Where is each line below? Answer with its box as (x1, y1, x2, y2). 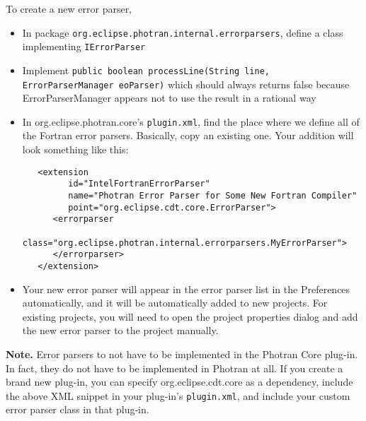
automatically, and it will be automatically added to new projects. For (22, 295, 328, 310)
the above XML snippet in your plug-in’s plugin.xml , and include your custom (6, 388, 350, 403)
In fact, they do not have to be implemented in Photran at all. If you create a (6, 360, 343, 375)
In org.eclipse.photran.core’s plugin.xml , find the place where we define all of (22, 114, 360, 129)
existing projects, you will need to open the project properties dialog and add (22, 309, 358, 324)
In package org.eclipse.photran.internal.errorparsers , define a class (22, 25, 343, 40)
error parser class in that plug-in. (6, 402, 149, 417)
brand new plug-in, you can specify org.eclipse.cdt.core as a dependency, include (6, 374, 353, 389)
